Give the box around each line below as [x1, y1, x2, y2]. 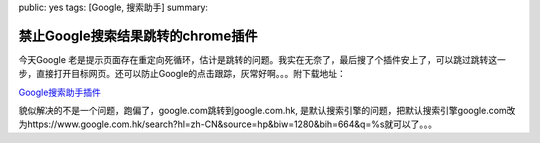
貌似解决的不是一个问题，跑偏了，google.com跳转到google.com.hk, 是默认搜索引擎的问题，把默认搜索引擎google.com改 [18, 105, 516, 117]
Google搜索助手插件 [18, 86, 102, 98]
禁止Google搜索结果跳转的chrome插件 [18, 27, 259, 44]
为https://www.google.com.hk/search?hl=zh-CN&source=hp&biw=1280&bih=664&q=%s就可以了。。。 [18, 118, 438, 130]
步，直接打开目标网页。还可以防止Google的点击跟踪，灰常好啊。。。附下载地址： [18, 68, 347, 80]
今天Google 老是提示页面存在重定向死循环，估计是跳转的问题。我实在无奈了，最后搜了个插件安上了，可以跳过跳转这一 [18, 53, 507, 65]
